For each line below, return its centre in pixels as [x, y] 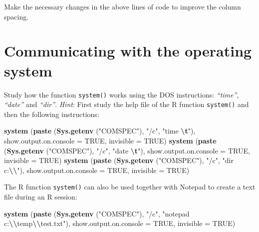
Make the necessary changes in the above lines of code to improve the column [123, 6]
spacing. [16, 16]
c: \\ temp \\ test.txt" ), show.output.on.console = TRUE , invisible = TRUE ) [120, 223]
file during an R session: [41, 197]
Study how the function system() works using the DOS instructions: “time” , [122, 94]
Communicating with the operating [128, 51]
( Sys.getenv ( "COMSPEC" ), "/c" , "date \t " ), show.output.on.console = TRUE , [127, 150]
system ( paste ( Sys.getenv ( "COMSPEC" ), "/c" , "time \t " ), [100, 131]
